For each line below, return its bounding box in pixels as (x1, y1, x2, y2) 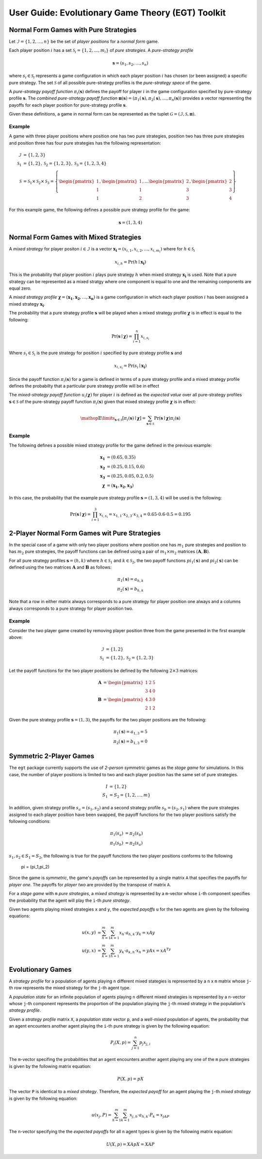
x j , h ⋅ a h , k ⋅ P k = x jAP (129, 1112, 170, 1119)
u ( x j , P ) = (91, 1112, 112, 1119)
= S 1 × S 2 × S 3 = (23, 179, 54, 185)
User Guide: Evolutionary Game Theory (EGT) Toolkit (9, 7, 226, 18)
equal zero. (9, 285, 32, 291)
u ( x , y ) (82, 930, 96, 935)
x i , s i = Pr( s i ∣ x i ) (114, 363, 147, 370)
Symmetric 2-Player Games (9, 752, 95, 760)
